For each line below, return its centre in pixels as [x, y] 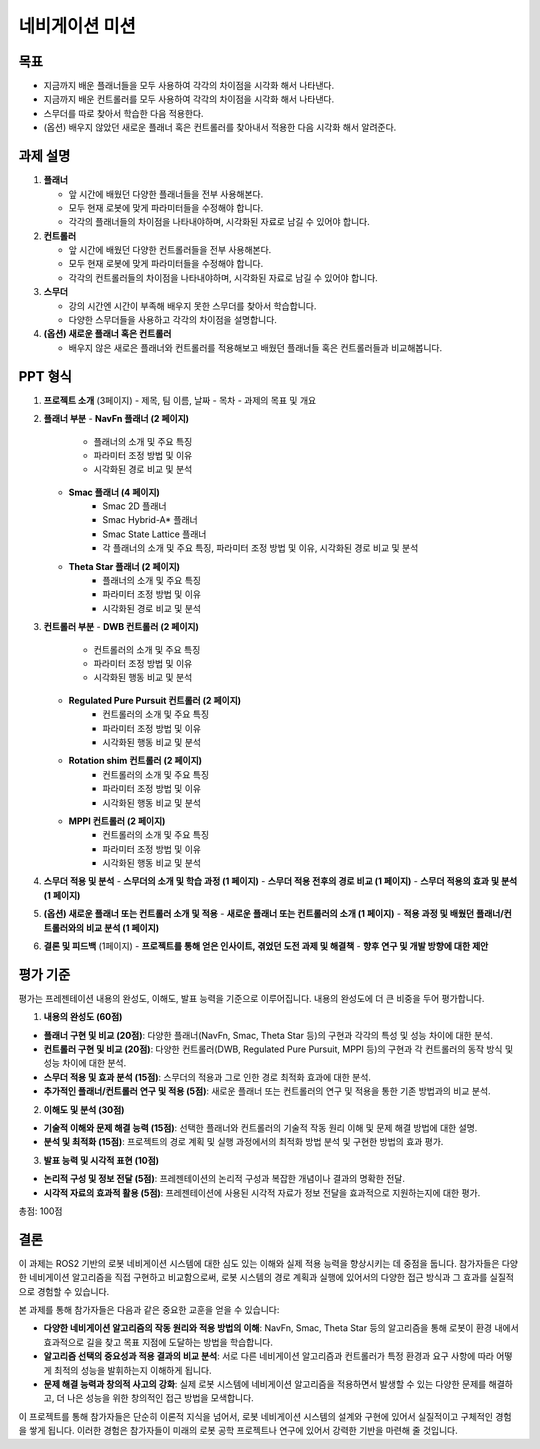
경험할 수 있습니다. [73, 1291]
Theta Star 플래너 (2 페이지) [124, 566]
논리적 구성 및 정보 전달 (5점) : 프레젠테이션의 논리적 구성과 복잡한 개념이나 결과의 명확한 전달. [224, 1179]
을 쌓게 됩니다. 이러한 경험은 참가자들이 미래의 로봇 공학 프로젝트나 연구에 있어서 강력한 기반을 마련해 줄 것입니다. [238, 1431]
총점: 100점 [40, 1211]
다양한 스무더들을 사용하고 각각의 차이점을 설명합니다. [172, 320]
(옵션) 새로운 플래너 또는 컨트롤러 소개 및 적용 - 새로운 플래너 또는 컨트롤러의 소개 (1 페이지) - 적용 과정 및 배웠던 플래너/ [273, 914]
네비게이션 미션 [77, 26]
